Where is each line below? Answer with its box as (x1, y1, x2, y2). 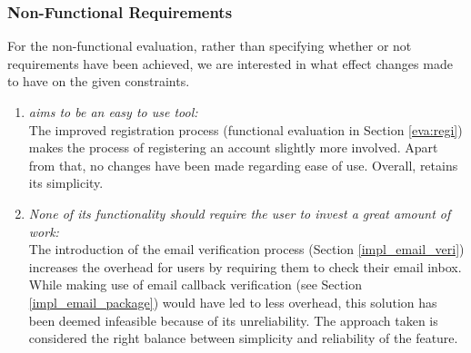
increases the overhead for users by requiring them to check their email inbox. (28, 257, 462, 276)
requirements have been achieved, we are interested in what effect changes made (7, 54, 453, 73)
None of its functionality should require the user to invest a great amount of (28, 203, 451, 222)
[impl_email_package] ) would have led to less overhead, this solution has (28, 292, 437, 311)
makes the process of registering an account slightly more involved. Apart (28, 138, 438, 157)
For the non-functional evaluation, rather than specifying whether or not (7, 36, 412, 55)
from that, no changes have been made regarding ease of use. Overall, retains (28, 155, 458, 174)
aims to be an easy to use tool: (28, 103, 198, 121)
